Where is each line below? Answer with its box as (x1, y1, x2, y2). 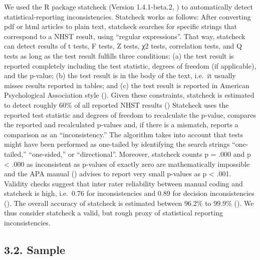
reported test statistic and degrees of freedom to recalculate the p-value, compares (4, 109, 256, 120)
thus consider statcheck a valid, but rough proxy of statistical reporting (4, 207, 223, 218)
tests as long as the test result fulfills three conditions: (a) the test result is (4, 50, 234, 61)
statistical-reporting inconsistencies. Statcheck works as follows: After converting (4, 11, 251, 22)
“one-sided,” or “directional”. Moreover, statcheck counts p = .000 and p (29, 148, 251, 159)
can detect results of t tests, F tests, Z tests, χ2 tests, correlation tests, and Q (4, 41, 242, 51)
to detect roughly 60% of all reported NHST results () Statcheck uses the (4, 99, 229, 110)
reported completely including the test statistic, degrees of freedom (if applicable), (4, 60, 256, 71)
